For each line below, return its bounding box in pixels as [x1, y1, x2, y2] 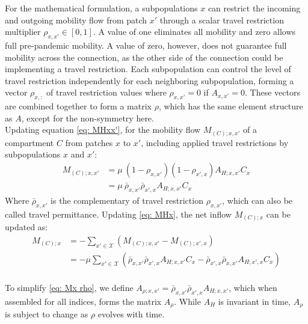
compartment [5, 136, 54, 148]
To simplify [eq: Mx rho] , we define [5, 281, 134, 293]
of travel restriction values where [46, 86, 167, 99]
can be [266, 207, 291, 220]
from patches [65, 136, 113, 148]
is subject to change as [5, 307, 88, 320]
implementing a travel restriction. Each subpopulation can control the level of [5, 63, 291, 75]
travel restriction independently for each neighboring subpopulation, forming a [5, 74, 294, 87]
